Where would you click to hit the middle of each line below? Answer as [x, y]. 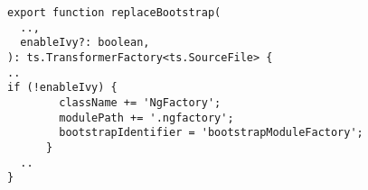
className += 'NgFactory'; [140, 102]
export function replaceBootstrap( [114, 13]
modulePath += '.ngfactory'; [146, 118]
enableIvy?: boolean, [85, 43]
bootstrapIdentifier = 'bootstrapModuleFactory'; [211, 133]
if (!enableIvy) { [62, 88]
